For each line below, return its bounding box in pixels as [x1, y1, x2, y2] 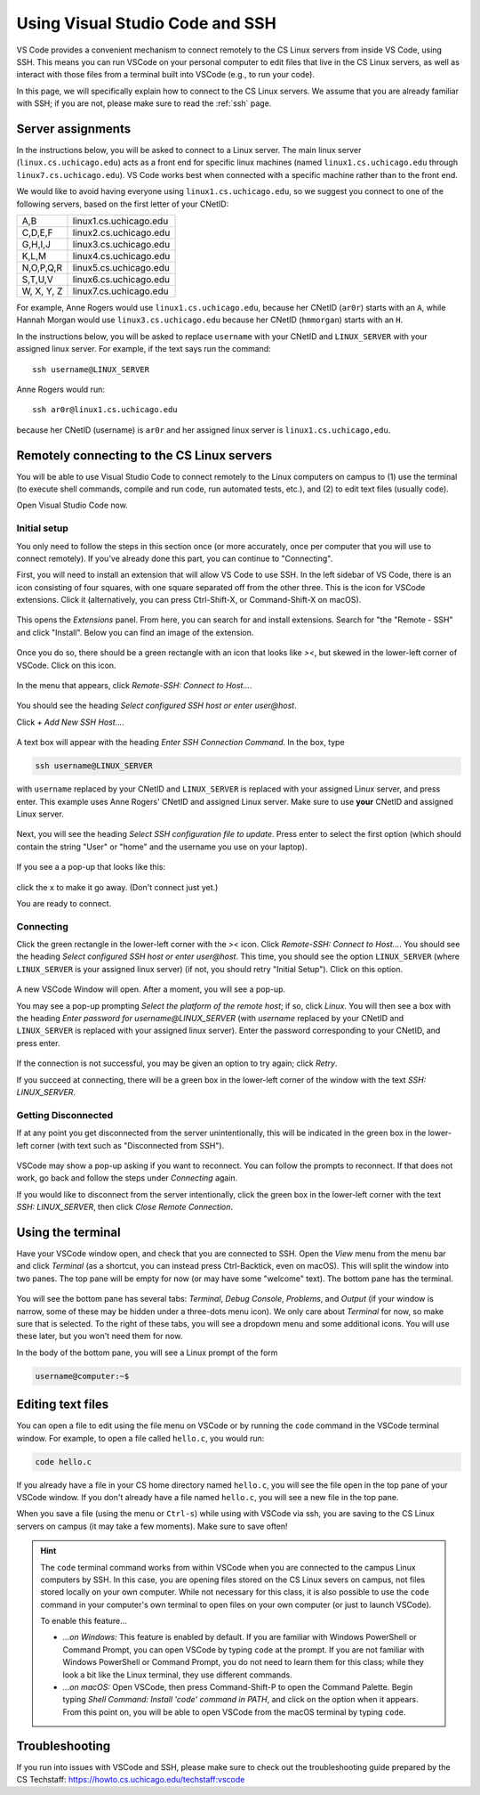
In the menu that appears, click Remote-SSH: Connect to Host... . [16, 680, 252, 691]
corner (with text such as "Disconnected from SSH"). [29, 1140, 225, 1150]
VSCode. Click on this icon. [16, 660, 116, 670]
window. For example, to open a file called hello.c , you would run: [16, 1433, 265, 1443]
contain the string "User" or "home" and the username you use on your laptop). [16, 841, 308, 852]
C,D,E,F [21, 226, 53, 239]
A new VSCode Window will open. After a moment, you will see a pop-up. [16, 984, 286, 995]
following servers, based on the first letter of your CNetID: [16, 199, 229, 209]
